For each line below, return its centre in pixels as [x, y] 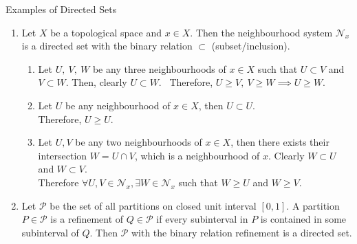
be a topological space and [106, 32]
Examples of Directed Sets [61, 9]
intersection [63, 155]
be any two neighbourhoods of [139, 142]
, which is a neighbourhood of [197, 155]
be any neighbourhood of [118, 105]
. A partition [313, 205]
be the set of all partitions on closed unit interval [153, 205]
